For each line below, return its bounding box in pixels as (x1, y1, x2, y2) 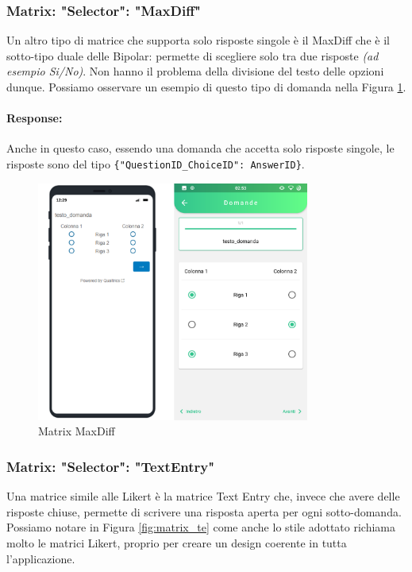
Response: (6, 110, 63, 126)
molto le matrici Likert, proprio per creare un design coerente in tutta (6, 534, 347, 551)
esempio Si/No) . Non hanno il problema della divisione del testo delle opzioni (6, 63, 384, 79)
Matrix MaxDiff (38, 423, 115, 439)
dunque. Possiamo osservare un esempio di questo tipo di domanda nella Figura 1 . (6, 79, 406, 95)
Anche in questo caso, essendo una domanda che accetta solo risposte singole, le (6, 140, 395, 157)
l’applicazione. (6, 550, 75, 566)
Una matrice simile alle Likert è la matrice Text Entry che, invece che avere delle (6, 488, 400, 504)
